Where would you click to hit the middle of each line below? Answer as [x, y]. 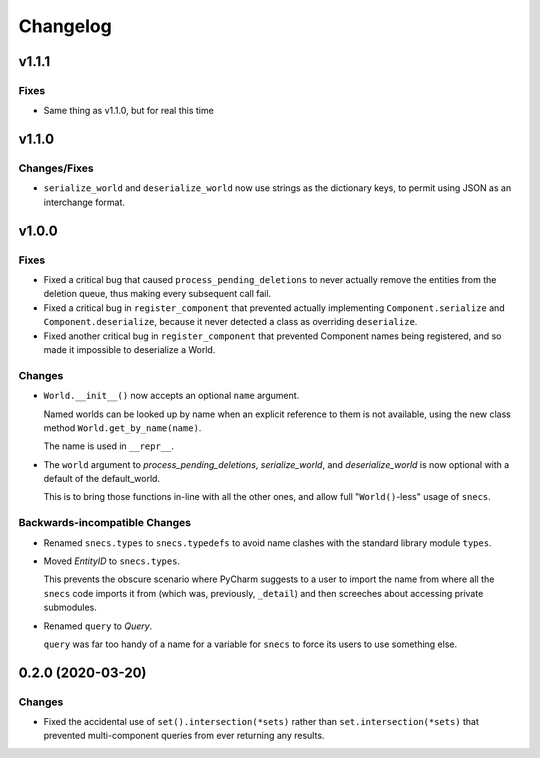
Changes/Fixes [56, 168]
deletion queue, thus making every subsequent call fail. [157, 294]
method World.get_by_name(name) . [122, 427]
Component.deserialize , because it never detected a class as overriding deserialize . [230, 322]
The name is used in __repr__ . [109, 446]
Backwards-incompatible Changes [105, 523]
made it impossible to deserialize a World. [129, 349]
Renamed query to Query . [98, 626]
